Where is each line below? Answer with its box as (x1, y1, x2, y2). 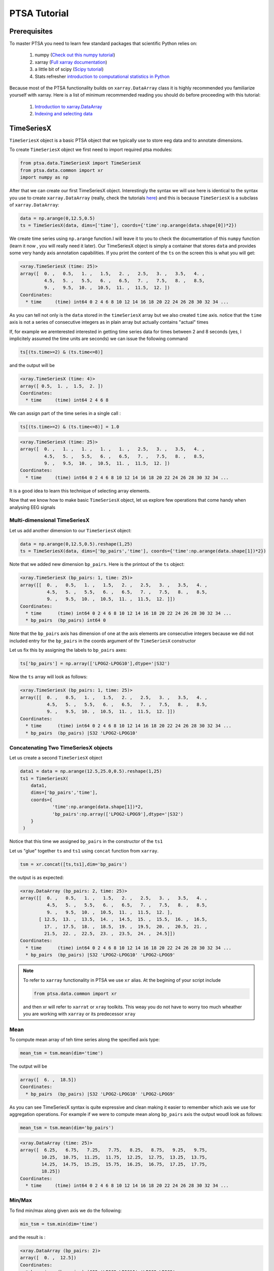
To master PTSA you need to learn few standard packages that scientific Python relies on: (9, 41, 197, 47)
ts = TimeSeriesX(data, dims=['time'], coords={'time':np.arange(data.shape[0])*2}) (20, 223, 237, 228)
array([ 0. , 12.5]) (20, 1255, 77, 1261)
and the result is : (9, 1234, 46, 1240)
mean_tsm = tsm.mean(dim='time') (20, 1050, 104, 1056)
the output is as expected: (9, 874, 64, 881)
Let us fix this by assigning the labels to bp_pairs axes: (9, 647, 127, 653)
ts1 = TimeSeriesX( (20, 775, 68, 781)
